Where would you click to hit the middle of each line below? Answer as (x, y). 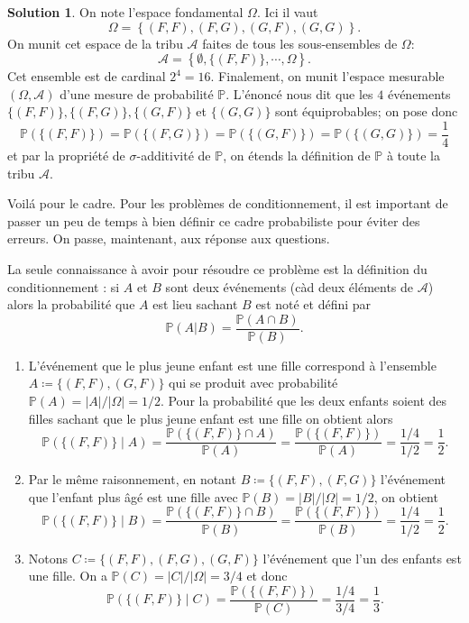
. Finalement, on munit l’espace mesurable (327, 76)
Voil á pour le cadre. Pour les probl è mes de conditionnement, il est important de (228, 203)
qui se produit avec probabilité (253, 383)
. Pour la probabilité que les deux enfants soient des (303, 401)
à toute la (413, 156)
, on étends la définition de (297, 156)
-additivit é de (174, 156)
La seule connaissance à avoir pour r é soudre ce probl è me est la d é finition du (217, 269)
